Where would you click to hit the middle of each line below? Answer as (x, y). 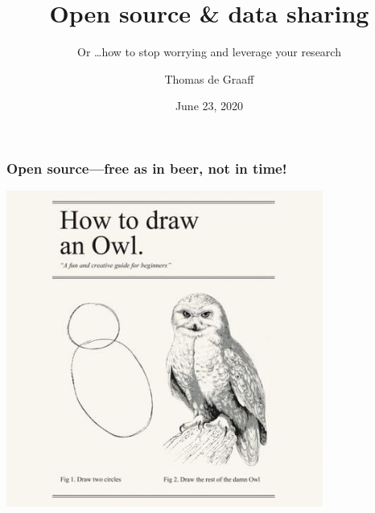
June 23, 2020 (209, 106)
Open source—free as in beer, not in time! (147, 168)
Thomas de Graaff (209, 78)
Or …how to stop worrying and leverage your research (209, 52)
